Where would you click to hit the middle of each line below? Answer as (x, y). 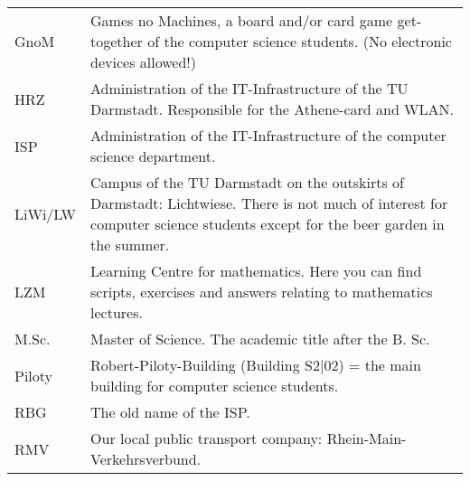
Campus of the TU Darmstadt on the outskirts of (247, 182)
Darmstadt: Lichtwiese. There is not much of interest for (269, 203)
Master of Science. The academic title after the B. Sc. (260, 339)
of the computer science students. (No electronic (300, 41)
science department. (153, 156)
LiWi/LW (46, 213)
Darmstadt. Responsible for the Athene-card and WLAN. (273, 109)
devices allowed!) (143, 62)
